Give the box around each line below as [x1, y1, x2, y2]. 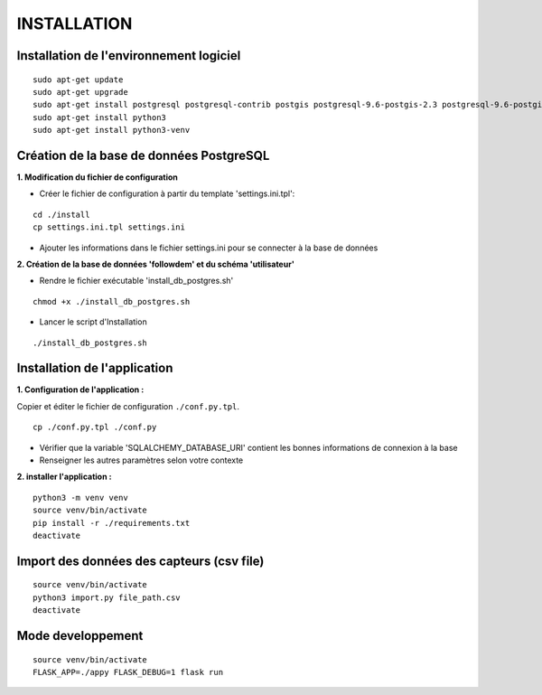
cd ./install [33, 209, 90, 220]
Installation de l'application [16, 361, 173, 376]
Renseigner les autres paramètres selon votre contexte [39, 455, 244, 465]
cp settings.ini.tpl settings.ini [33, 222, 185, 232]
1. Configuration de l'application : [16, 384, 145, 395]
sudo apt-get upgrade [33, 87, 128, 97]
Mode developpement [16, 628, 144, 643]
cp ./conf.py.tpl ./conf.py [33, 422, 157, 433]
